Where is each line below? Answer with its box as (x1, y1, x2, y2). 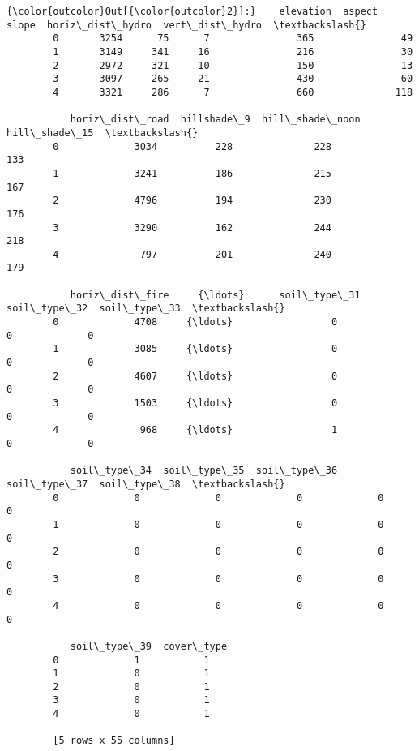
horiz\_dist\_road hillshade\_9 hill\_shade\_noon (70, 114, 361, 126)
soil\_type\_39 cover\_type (70, 640, 228, 652)
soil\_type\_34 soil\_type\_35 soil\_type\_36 (70, 465, 338, 477)
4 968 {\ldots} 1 (53, 424, 338, 436)
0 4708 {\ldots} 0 (53, 316, 338, 328)
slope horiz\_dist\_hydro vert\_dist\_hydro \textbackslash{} (6, 19, 366, 31)
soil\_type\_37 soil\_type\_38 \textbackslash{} (6, 478, 285, 490)
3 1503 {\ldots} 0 (53, 397, 338, 410)
